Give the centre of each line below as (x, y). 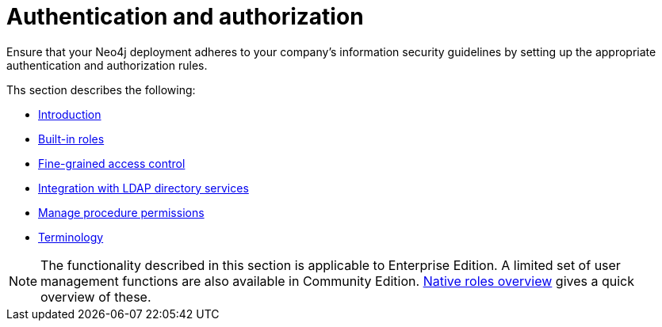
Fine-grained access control (112, 163)
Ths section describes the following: (101, 89)
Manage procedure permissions (121, 212)
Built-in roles (71, 139)
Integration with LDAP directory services (143, 188)
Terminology (71, 237)
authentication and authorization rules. (107, 65)
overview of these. (96, 297)
